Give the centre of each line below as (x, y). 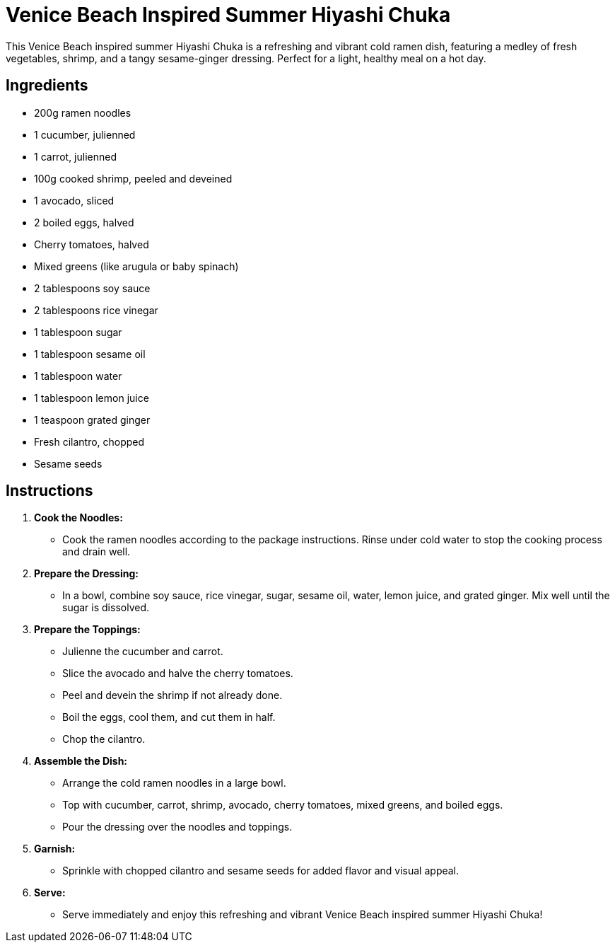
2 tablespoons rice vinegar (96, 310)
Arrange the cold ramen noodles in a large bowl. (174, 783)
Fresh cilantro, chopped (89, 441)
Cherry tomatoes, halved (92, 244)
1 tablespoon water (78, 376)
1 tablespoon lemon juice (92, 398)
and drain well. (96, 552)
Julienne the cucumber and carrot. (143, 652)
